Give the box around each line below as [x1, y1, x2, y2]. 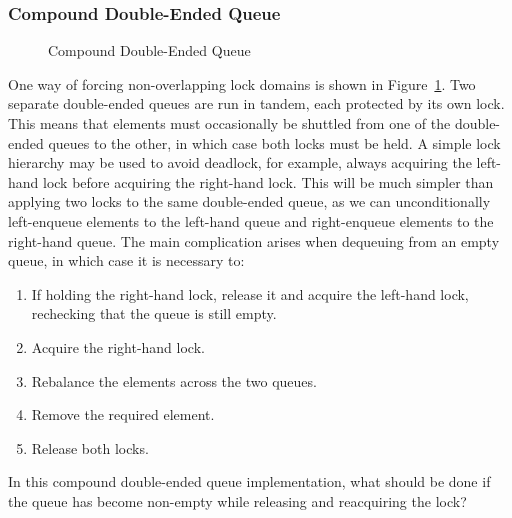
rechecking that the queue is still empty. [31, 303, 277, 324]
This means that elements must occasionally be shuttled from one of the [8, 113, 451, 133]
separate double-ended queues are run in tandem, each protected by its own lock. [8, 93, 505, 114]
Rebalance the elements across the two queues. [31, 370, 317, 391]
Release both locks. [31, 437, 149, 458]
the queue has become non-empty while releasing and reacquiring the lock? [8, 490, 467, 511]
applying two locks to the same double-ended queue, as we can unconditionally [8, 191, 491, 212]
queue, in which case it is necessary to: [8, 250, 245, 271]
